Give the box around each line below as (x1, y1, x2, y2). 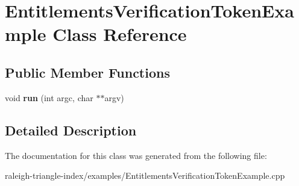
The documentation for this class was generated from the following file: (5, 149, 267, 161)
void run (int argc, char (5, 91, 93, 104)
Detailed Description (5, 120, 137, 139)
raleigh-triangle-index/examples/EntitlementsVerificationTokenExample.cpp (5, 169, 285, 182)
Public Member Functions (5, 63, 170, 81)
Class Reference (52, 22, 187, 46)
